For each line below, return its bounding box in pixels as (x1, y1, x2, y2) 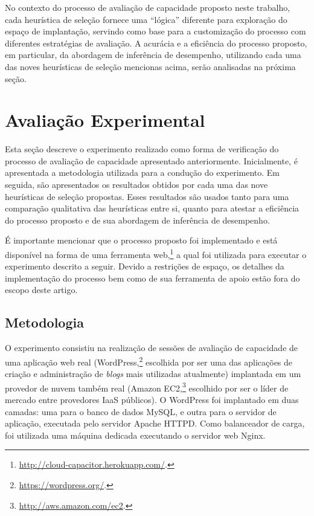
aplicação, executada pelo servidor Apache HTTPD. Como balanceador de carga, (5, 417, 305, 430)
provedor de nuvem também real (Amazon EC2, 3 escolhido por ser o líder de (5, 379, 289, 394)
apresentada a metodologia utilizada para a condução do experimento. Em (5, 166, 280, 179)
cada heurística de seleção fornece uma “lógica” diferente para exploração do (5, 13, 287, 25)
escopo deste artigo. (5, 283, 78, 296)
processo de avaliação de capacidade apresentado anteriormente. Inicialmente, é (5, 154, 298, 167)
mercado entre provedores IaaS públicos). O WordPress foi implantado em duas (5, 393, 299, 405)
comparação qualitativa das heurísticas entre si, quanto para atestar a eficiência (5, 202, 300, 214)
